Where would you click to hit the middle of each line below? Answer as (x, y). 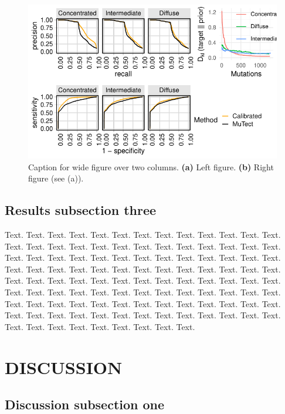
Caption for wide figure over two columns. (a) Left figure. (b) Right (151, 166)
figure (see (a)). (56, 178)
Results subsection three (81, 210)
